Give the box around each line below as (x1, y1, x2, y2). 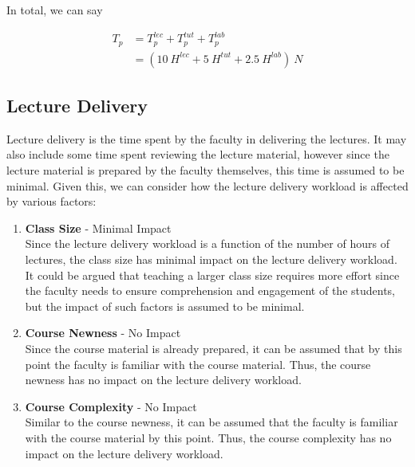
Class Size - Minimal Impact (25, 219, 172, 236)
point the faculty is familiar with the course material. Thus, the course (25, 355, 371, 372)
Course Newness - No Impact (25, 324, 181, 341)
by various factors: (6, 193, 97, 210)
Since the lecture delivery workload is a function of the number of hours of (25, 235, 389, 252)
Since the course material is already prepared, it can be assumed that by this (25, 339, 402, 356)
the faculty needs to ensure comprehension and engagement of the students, (25, 282, 396, 299)
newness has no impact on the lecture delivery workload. (25, 371, 302, 388)
